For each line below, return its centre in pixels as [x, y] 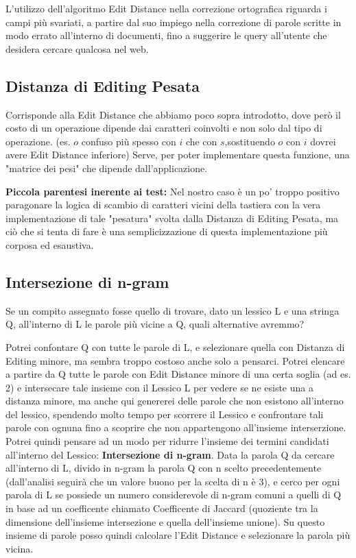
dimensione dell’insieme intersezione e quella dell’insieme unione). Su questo [165, 521]
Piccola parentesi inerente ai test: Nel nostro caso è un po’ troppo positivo [173, 191]
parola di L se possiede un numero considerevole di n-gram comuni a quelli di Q [174, 495]
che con [201, 141]
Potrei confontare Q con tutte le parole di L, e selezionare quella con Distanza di [175, 347]
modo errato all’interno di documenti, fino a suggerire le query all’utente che [166, 35]
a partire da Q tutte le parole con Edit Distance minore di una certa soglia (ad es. [178, 374]
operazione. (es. [38, 141]
